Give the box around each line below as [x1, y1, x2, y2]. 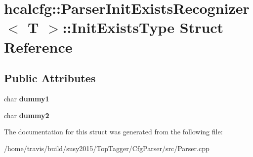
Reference [4, 36, 73, 57]
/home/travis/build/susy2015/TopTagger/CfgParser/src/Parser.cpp [4, 143, 210, 153]
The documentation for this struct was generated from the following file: [4, 126, 223, 137]
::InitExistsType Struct [62, 17, 224, 37]
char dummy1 [4, 93, 49, 103]
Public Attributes [4, 70, 96, 86]
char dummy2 [4, 110, 49, 120]
